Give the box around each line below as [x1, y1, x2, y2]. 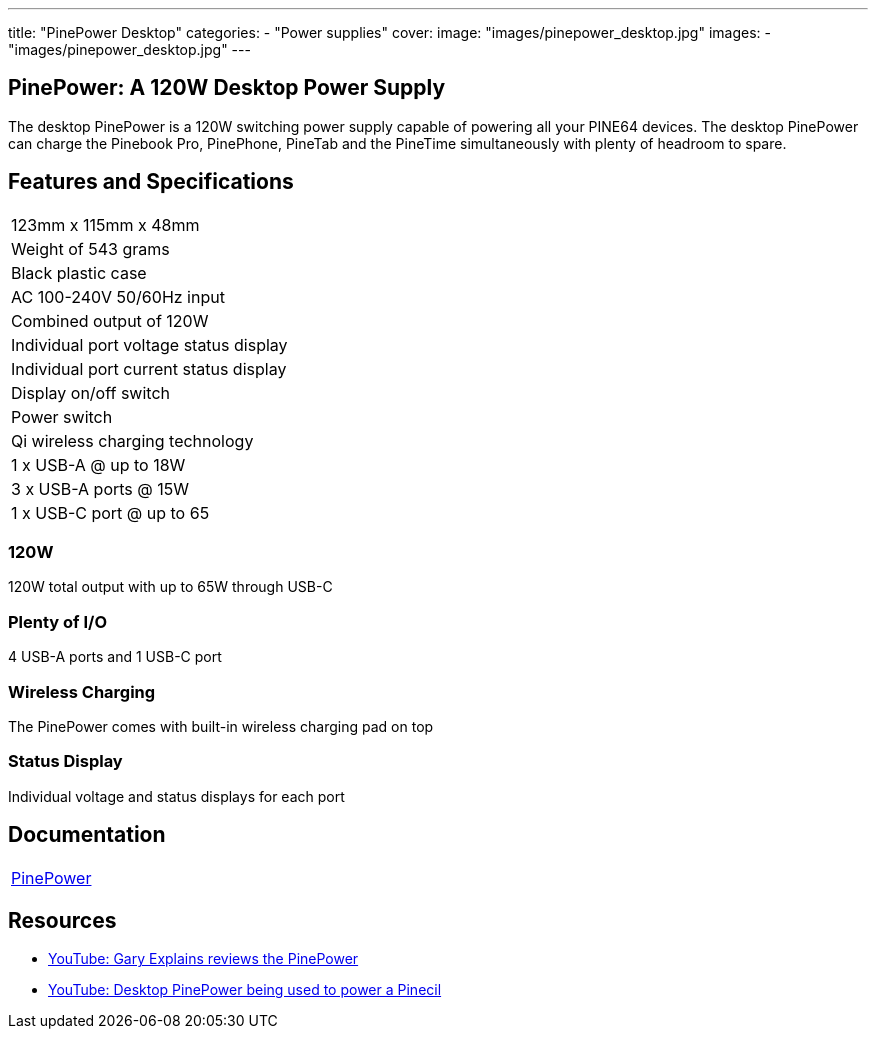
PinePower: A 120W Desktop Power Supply [8, 75, 446, 101]
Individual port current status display [11, 358, 287, 379]
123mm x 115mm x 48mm [11, 214, 200, 235]
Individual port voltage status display [11, 334, 288, 355]
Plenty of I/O [8, 611, 108, 632]
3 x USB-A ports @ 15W [11, 478, 190, 499]
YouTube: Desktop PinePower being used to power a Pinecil [48, 981, 442, 999]
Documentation [8, 822, 166, 848]
